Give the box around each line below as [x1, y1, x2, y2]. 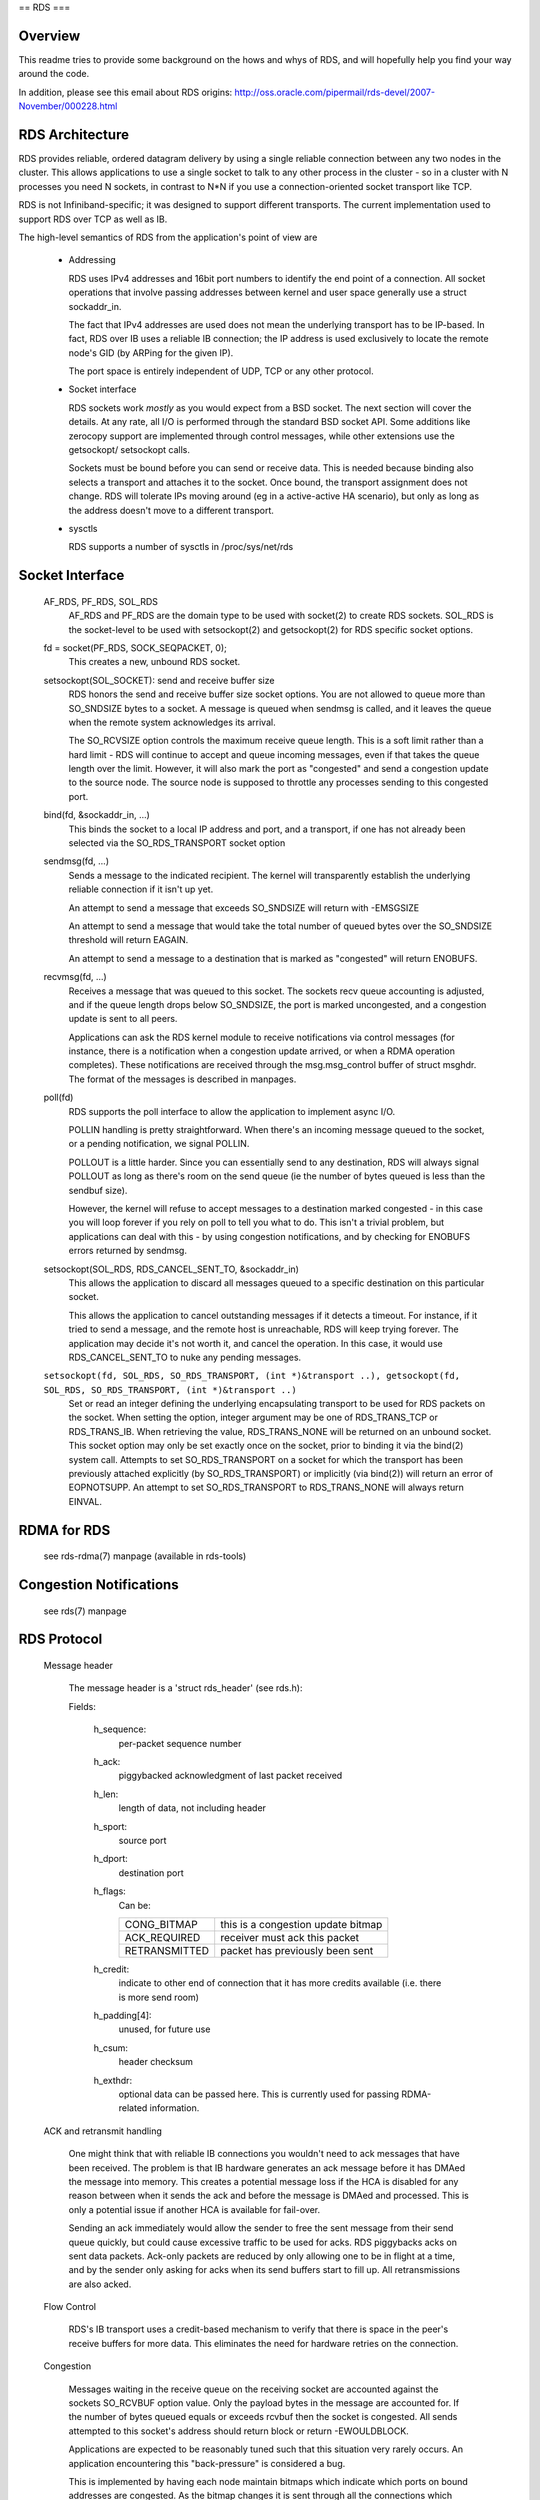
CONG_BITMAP [124, 1917, 199, 1931]
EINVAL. [68, 1495, 103, 1507]
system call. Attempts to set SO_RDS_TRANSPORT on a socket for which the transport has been [68, 1453, 464, 1465]
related [118, 2102, 148, 2114]
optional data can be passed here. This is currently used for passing [118, 2088, 400, 2100]
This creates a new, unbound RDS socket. [68, 656, 241, 668]
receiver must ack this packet [220, 1930, 360, 1944]
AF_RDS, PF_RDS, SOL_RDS [43, 595, 159, 607]
